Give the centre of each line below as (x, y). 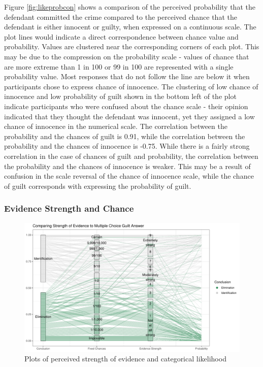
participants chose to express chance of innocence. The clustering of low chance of (131, 86)
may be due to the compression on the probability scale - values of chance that (127, 56)
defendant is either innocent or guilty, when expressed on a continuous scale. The (130, 27)
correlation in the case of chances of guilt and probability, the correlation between (131, 156)
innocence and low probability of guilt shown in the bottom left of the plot (120, 96)
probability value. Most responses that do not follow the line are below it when (127, 76)
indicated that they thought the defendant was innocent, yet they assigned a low (129, 116)
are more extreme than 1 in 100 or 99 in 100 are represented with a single (119, 66)
